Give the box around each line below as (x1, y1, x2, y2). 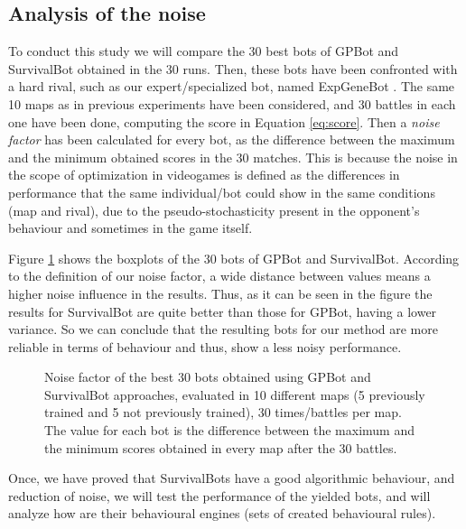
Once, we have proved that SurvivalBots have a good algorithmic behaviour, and (8, 469, 455, 487)
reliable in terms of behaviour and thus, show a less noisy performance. (8, 337, 402, 356)
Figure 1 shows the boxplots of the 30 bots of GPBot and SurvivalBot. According (8, 248, 460, 267)
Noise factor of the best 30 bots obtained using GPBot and (44, 367, 371, 386)
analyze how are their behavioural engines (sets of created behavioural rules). (8, 504, 436, 523)
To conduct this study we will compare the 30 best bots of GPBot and (8, 42, 399, 60)
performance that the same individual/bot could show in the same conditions (8, 182, 435, 201)
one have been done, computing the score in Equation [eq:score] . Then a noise (8, 112, 440, 131)
